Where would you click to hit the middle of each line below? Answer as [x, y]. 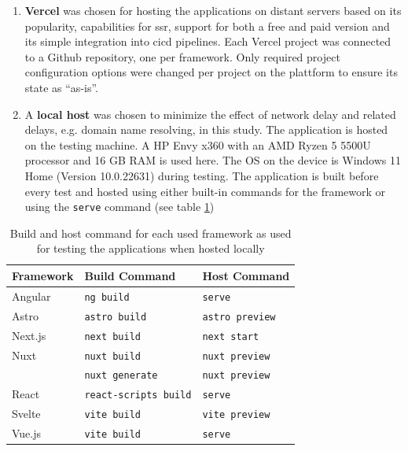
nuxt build [113, 356]
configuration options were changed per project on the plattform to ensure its [211, 72]
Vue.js [27, 433]
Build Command [130, 275]
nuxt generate [121, 376]
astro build [116, 317]
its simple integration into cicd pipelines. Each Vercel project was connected [208, 41]
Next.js [29, 335]
